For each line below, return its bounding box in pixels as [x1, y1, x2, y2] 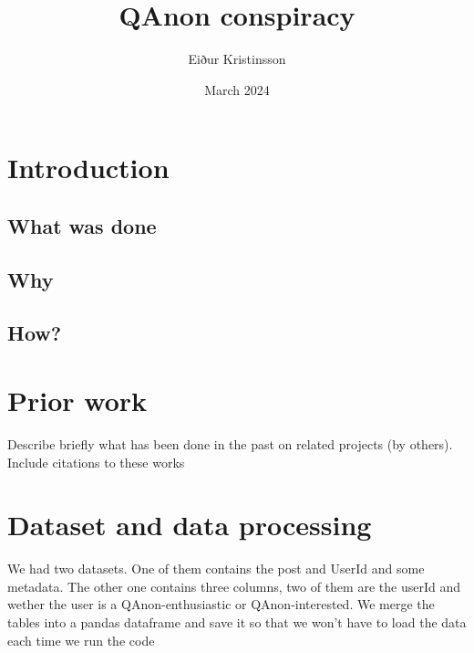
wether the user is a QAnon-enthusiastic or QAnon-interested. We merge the [7, 595, 435, 614]
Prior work [7, 382, 148, 419]
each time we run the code [7, 630, 155, 649]
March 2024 [204, 79, 270, 99]
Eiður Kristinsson [188, 49, 286, 68]
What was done [7, 211, 157, 239]
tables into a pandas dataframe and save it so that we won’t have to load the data [7, 613, 467, 632]
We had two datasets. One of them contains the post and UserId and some [7, 559, 425, 578]
